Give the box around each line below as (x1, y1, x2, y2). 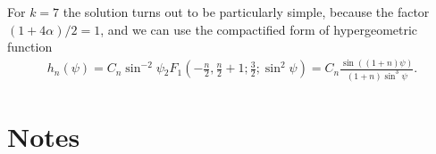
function (7, 37, 53, 56)
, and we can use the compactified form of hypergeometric (100, 20, 418, 38)
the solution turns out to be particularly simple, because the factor (63, 3, 430, 20)
